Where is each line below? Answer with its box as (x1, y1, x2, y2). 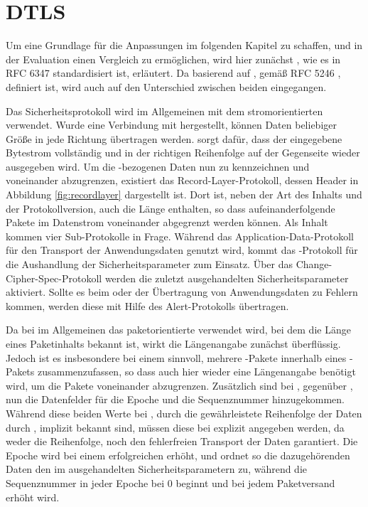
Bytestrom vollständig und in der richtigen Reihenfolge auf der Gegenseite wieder (6, 145, 360, 160)
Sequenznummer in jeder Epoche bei (6, 475, 165, 490)
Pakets (6, 364, 35, 379)
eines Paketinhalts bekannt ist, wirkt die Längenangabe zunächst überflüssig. (6, 336, 341, 351)
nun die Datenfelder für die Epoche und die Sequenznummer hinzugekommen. (6, 392, 345, 407)
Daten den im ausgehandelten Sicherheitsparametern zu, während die (6, 461, 308, 476)
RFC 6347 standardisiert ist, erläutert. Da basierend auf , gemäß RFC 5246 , (6, 65, 341, 80)
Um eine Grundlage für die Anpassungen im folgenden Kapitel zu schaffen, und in (6, 38, 363, 53)
